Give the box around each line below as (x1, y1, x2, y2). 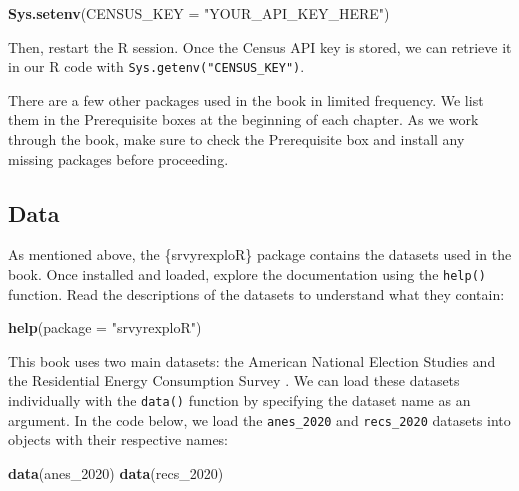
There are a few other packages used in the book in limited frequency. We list (8, 89, 484, 110)
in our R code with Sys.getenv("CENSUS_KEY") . (8, 56, 305, 77)
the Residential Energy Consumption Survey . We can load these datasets (8, 370, 460, 391)
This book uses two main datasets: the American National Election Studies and (8, 350, 496, 371)
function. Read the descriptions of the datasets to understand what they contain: (8, 283, 505, 304)
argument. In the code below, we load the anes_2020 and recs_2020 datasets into (8, 409, 511, 430)
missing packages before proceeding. (8, 148, 229, 169)
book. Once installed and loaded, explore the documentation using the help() (8, 264, 486, 285)
